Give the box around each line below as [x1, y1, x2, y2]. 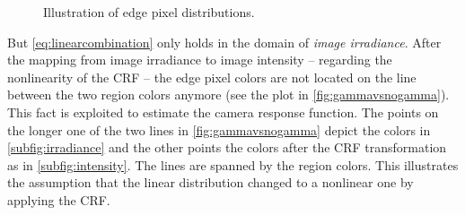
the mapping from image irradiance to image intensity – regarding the [7, 50, 392, 69]
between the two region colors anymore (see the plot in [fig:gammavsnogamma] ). [7, 85, 450, 104]
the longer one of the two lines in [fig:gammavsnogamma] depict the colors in [7, 120, 431, 139]
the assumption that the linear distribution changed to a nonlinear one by [7, 173, 414, 192]
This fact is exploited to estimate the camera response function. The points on [7, 102, 439, 121]
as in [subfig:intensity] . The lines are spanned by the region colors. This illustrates [7, 155, 459, 174]
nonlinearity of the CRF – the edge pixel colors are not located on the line [7, 67, 417, 86]
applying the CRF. [7, 190, 110, 209]
